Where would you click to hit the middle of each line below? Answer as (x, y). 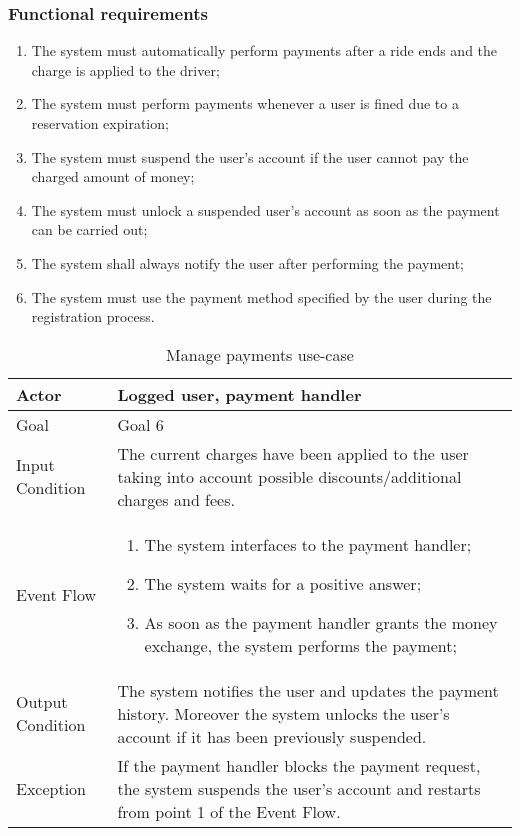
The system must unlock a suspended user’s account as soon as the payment (265, 209)
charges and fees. (176, 499)
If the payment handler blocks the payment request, (299, 765)
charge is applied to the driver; (125, 69)
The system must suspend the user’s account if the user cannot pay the (250, 156)
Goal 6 (140, 424)
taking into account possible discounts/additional (289, 476)
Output (42, 702)
